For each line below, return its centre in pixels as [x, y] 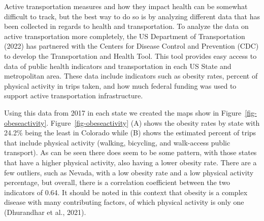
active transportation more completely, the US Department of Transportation [125, 36]
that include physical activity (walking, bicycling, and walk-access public [117, 142]
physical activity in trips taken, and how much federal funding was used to [120, 85]
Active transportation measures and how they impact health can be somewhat [126, 6]
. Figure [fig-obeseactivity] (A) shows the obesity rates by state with [153, 122]
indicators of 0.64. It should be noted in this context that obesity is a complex [126, 192]
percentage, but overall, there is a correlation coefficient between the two [117, 182]
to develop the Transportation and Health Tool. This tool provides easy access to [130, 56]
